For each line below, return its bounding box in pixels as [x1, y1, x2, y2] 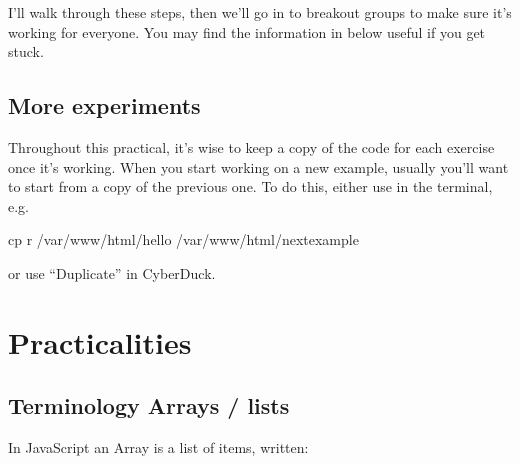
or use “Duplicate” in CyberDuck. [8, 262, 216, 283]
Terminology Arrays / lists [8, 390, 290, 421]
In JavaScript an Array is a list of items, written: [8, 437, 309, 458]
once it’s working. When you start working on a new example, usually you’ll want [8, 156, 509, 177]
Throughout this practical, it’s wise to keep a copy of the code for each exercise [8, 136, 495, 157]
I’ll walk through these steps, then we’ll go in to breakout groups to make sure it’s [8, 2, 512, 22]
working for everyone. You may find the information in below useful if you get [8, 21, 486, 42]
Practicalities [8, 321, 192, 362]
